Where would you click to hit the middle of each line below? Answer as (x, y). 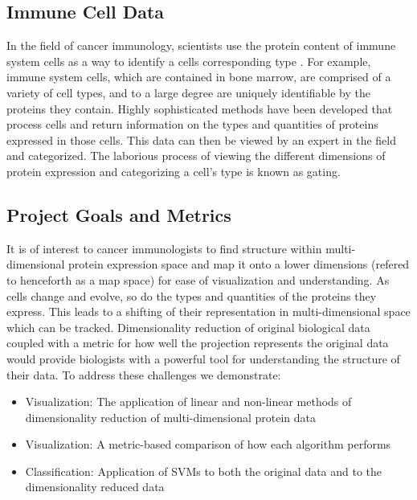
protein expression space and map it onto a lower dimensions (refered (239, 264)
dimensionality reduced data (95, 487)
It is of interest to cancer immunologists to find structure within (164, 248)
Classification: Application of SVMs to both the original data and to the (204, 471)
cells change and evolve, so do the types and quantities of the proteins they (192, 295)
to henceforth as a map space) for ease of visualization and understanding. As (198, 279)
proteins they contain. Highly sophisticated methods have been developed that (200, 108)
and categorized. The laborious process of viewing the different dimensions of (196, 156)
